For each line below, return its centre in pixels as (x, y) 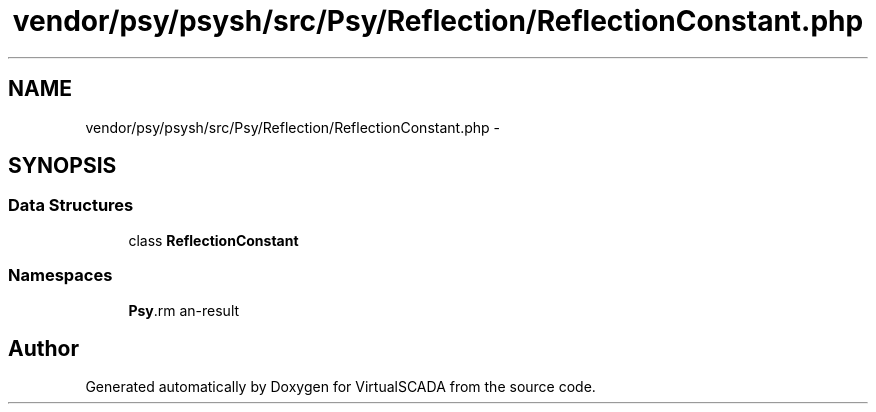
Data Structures (71, 205)
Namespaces (60, 275)
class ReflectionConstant (213, 240)
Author (43, 348)
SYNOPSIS (62, 166)
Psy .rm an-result (184, 310)
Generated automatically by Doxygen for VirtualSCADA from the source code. (340, 387)
